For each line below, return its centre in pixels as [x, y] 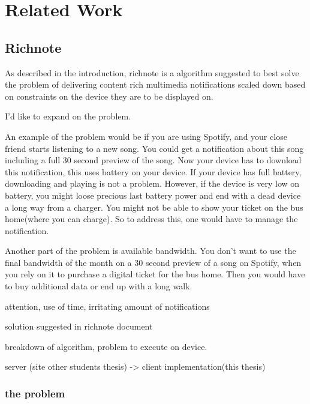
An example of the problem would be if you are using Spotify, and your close [146, 136]
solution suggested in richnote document [79, 326]
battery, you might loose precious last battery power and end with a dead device [153, 195]
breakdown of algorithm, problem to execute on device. [106, 346]
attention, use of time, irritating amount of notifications [107, 306]
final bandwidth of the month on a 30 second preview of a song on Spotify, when [153, 262]
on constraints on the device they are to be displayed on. [109, 96]
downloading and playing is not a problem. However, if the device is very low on [152, 183]
